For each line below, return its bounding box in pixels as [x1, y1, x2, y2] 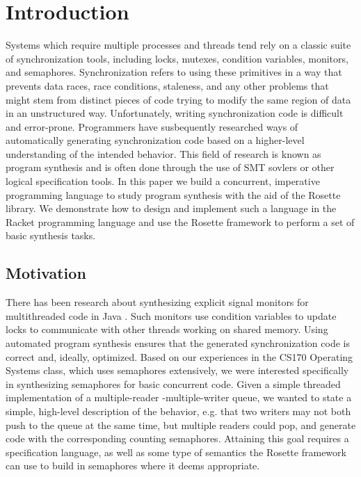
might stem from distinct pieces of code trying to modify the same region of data [6, 92, 351, 106]
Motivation [6, 262, 86, 284]
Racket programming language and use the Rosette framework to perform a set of [6, 214, 355, 229]
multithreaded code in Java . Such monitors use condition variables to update [6, 308, 337, 323]
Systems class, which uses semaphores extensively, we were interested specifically [6, 363, 349, 378]
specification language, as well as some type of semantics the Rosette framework [6, 444, 346, 459]
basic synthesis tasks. [6, 228, 96, 243]
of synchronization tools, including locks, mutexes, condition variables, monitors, [6, 51, 348, 65]
